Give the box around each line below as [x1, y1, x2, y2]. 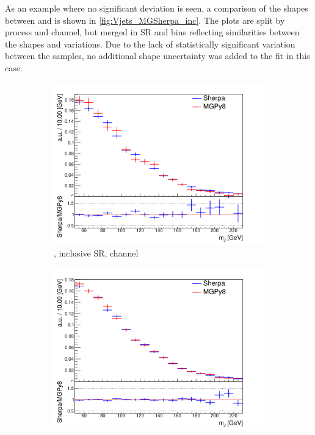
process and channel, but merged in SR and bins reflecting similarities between [5, 26, 300, 38]
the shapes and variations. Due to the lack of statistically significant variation [5, 37, 295, 50]
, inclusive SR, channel [54, 247, 139, 260]
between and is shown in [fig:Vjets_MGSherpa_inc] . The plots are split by [5, 13, 285, 26]
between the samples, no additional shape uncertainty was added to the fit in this [5, 49, 310, 62]
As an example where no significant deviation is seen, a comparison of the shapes [5, 2, 308, 14]
